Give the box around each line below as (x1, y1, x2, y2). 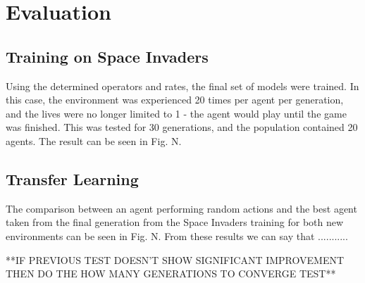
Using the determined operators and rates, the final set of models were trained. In (6, 78, 359, 93)
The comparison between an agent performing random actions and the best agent (6, 201, 357, 215)
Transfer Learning (6, 168, 139, 189)
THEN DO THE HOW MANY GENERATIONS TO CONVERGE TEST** (6, 266, 336, 281)
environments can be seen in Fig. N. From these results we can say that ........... (6, 228, 348, 243)
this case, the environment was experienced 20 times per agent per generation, (6, 92, 344, 107)
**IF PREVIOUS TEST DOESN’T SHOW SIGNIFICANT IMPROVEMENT (6, 252, 345, 267)
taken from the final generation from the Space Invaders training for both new (6, 215, 344, 229)
